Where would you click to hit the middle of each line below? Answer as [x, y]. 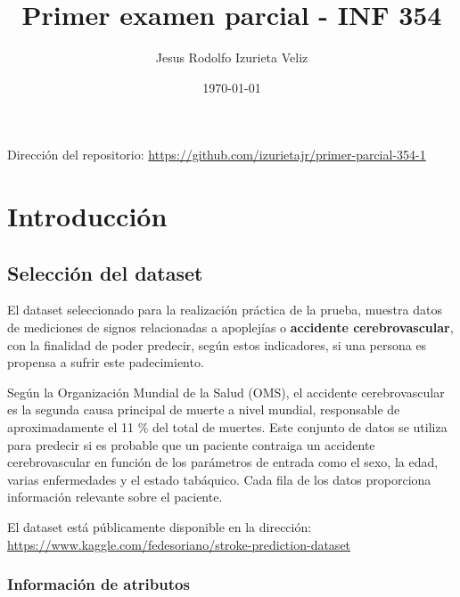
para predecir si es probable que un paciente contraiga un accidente [191, 444]
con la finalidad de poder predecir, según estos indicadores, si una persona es [217, 344]
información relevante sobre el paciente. [115, 497]
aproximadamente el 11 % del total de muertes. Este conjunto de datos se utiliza [227, 427]
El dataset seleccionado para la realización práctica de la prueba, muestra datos [225, 310]
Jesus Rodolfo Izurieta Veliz [232, 57]
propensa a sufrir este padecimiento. [106, 362]
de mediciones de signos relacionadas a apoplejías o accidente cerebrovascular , [230, 327]
